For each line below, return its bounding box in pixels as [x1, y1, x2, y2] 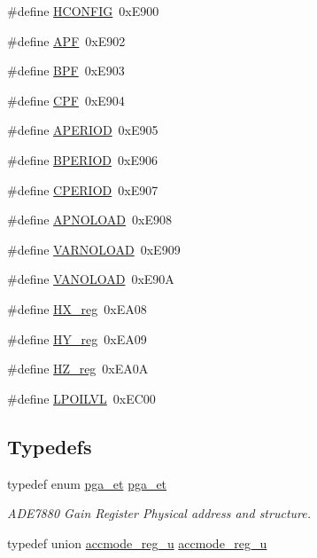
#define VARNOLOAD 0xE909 [7, 240, 181, 258]
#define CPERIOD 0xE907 [7, 180, 158, 199]
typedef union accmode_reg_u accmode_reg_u [7, 533, 267, 552]
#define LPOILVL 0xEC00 [7, 389, 156, 407]
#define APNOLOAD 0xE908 [7, 210, 172, 229]
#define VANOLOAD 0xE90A [7, 270, 174, 288]
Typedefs [7, 432, 92, 460]
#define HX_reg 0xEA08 [7, 299, 147, 318]
